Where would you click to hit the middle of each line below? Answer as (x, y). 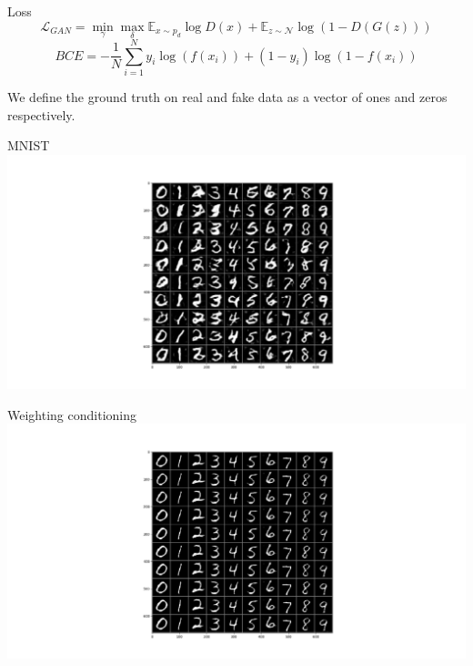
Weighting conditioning (72, 414)
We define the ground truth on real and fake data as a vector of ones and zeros (227, 96)
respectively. (41, 114)
